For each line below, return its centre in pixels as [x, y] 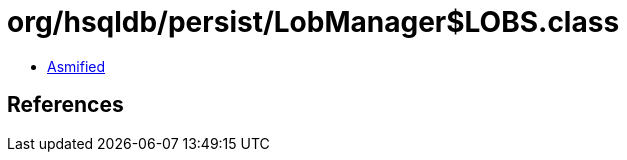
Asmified [76, 66]
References [65, 105]
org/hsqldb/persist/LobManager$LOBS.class [313, 22]
